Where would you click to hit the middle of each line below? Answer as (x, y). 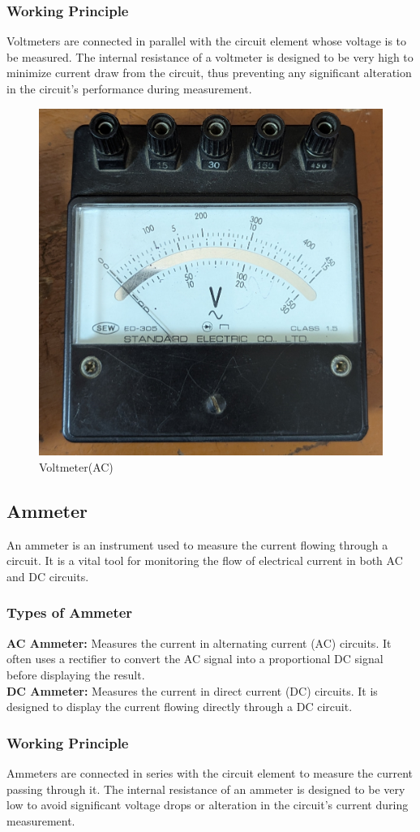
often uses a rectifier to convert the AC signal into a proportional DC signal (195, 659)
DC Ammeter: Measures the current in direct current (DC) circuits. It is (192, 690)
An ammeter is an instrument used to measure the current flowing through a (197, 544)
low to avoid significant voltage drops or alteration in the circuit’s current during (208, 805)
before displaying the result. (76, 674)
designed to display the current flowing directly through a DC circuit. (180, 707)
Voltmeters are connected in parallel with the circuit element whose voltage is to (207, 41)
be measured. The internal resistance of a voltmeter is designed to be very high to (210, 56)
